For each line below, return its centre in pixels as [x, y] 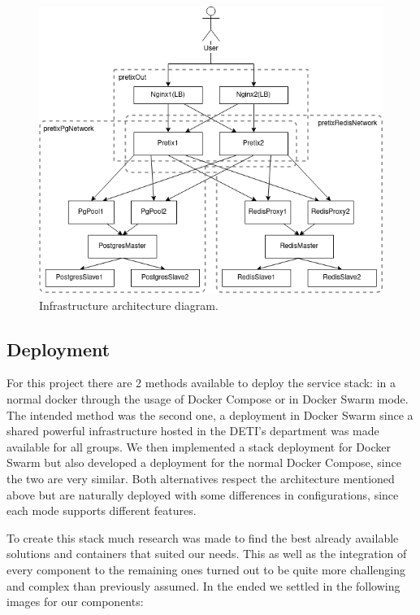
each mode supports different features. [102, 510]
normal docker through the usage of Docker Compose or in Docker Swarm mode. [208, 399]
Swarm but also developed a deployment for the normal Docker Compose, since [204, 462]
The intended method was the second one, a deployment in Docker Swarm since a [210, 414]
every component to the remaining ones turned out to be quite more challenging [206, 570]
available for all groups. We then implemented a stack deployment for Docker [199, 446]
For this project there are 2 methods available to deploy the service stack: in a [201, 383]
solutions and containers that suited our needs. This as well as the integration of [207, 554]
